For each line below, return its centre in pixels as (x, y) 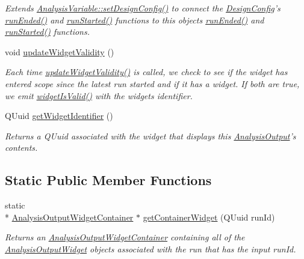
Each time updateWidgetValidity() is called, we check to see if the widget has (146, 72)
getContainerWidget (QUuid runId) (209, 217)
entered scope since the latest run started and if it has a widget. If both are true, (152, 83)
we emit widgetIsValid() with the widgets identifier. (99, 95)
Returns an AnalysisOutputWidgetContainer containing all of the (125, 237)
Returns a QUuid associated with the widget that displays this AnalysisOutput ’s (150, 136)
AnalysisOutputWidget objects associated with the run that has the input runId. (150, 248)
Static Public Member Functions (108, 180)
